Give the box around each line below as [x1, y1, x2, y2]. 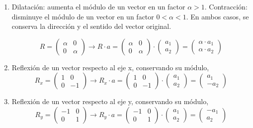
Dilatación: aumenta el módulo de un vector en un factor [11, 1, 185, 11]
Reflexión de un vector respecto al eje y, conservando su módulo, [11, 96, 209, 107]
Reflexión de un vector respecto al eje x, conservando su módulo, [11, 62, 209, 72]
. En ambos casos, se [186, 11, 249, 21]
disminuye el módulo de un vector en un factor [11, 11, 154, 21]
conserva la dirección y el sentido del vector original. [11, 21, 171, 31]
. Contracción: [204, 1, 248, 11]
